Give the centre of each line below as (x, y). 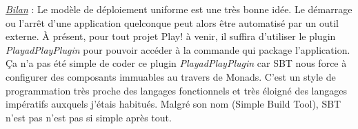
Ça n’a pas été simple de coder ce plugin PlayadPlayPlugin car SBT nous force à (176, 63)
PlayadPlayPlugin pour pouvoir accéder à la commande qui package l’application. (178, 49)
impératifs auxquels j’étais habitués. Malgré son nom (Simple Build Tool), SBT (173, 104)
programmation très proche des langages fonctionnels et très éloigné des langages (176, 90)
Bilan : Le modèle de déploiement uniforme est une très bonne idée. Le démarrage (179, 9)
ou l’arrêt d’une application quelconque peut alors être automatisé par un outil (172, 22)
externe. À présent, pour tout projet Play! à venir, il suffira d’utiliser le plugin (171, 36)
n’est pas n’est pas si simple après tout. (89, 117)
